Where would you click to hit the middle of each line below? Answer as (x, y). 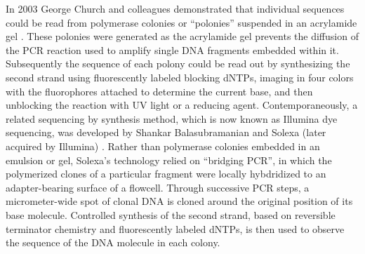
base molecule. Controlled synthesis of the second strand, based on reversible (171, 214)
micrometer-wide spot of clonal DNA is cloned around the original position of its (179, 201)
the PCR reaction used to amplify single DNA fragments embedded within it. (172, 49)
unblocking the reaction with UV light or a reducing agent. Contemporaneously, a (182, 105)
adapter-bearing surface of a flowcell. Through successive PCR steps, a (158, 187)
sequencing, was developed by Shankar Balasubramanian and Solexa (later (166, 132)
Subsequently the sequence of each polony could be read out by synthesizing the (178, 63)
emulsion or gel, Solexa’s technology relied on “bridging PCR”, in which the (169, 160)
